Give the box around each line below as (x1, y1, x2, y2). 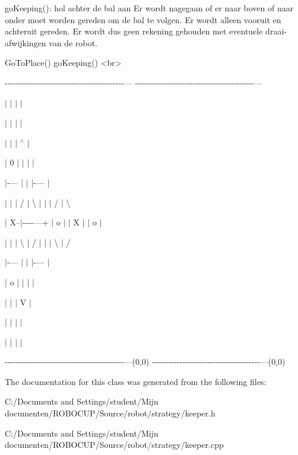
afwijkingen (5, 36, 46, 49)
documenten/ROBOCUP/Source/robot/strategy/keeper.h (5, 407, 215, 419)
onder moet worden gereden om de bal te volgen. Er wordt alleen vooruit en (5, 13, 281, 26)
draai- (265, 25, 287, 37)
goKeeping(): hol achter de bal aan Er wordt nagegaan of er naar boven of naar (5, 2, 294, 14)
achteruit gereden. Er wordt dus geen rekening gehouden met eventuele (5, 25, 263, 37)
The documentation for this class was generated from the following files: (5, 375, 267, 387)
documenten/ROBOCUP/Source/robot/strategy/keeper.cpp (5, 438, 224, 451)
